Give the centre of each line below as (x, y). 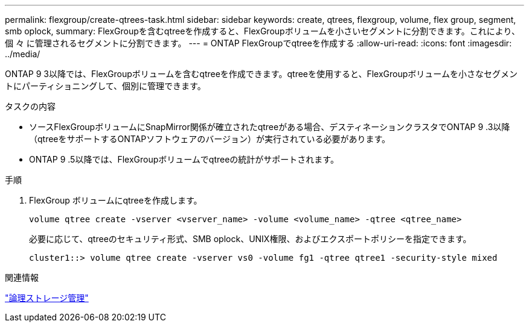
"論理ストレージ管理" (47, 298)
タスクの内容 (30, 106)
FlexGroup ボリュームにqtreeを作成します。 (116, 200)
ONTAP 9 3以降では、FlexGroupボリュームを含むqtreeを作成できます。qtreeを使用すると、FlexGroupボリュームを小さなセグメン (261, 74)
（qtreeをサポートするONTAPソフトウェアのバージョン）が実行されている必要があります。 (210, 139)
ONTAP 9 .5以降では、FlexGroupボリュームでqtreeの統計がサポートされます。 (184, 159)
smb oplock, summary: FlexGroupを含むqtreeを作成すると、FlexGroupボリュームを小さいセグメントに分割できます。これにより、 (262, 31)
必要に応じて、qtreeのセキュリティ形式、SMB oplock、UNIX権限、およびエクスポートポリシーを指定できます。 (250, 239)
